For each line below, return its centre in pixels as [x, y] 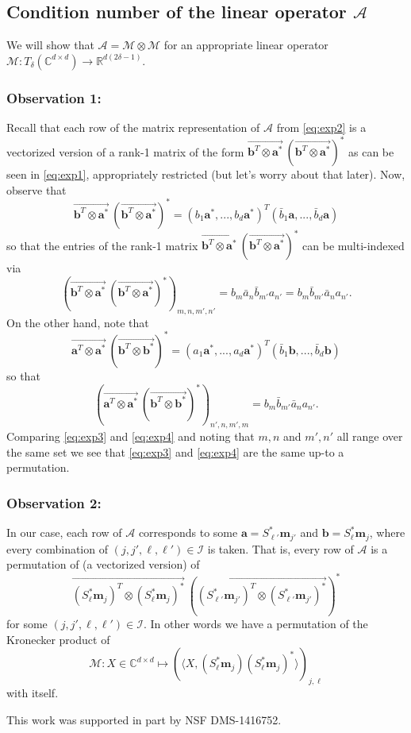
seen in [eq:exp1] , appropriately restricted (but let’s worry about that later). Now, [206, 174]
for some [27, 623]
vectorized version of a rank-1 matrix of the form [125, 151]
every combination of [57, 548]
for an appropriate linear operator [246, 45]
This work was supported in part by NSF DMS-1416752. [144, 719]
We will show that [50, 45]
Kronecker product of [58, 639]
